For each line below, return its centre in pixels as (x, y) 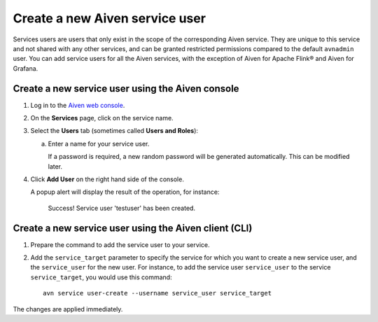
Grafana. (26, 68)
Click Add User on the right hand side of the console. (107, 179)
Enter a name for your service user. (99, 143)
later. (55, 166)
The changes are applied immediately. (68, 309)
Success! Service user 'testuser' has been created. (122, 208)
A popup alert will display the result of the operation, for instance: (125, 192)
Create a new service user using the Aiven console (126, 89)
